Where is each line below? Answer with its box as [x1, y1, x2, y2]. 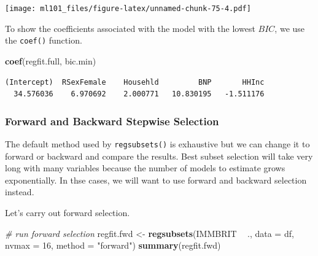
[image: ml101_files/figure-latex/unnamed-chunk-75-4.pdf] [5, 4, 251, 13]
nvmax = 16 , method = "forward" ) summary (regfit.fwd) [5, 239, 221, 252]
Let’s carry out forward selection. [5, 206, 130, 219]
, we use [274, 21, 305, 34]
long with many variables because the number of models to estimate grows [5, 161, 285, 174]
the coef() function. [5, 34, 82, 47]
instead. [5, 185, 34, 198]
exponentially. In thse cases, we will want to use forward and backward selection [5, 173, 307, 186]
